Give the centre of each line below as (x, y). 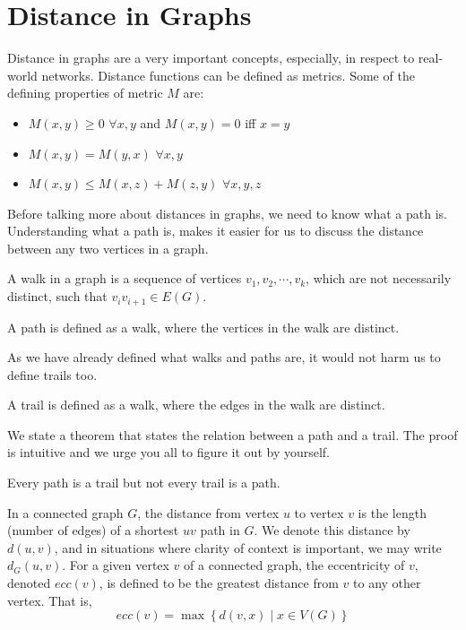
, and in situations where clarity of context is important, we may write (248, 547)
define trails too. (52, 374)
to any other (387, 583)
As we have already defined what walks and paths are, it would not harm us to (224, 357)
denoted (29, 583)
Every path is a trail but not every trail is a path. (144, 483)
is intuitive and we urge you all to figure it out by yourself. (169, 452)
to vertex (319, 512)
